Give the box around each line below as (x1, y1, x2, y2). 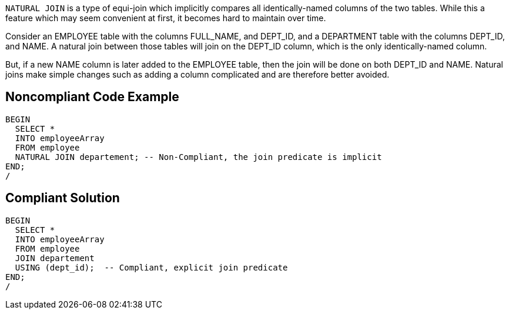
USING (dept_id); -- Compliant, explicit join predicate (15, 262, 288, 272)
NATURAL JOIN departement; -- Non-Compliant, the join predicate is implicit (15, 152, 382, 162)
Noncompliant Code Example (5, 89, 179, 105)
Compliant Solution (5, 191, 120, 206)
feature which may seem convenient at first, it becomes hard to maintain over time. (5, 13, 326, 23)
